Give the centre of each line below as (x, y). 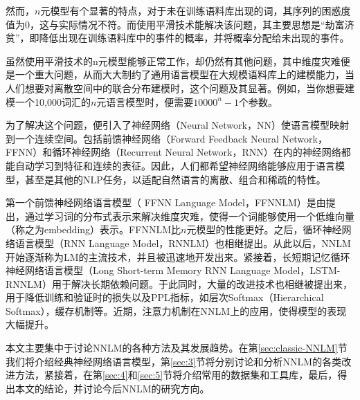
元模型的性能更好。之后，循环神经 (264, 229)
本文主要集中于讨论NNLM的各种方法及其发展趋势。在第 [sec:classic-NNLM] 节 (177, 348)
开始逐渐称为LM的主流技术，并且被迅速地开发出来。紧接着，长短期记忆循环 (178, 256)
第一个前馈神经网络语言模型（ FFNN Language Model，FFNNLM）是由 (166, 202)
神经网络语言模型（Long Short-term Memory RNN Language (138, 270)
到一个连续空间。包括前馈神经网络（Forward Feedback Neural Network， (166, 138)
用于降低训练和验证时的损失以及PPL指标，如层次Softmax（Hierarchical (165, 297)
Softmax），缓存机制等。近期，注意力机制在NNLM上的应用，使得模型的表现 (176, 310)
